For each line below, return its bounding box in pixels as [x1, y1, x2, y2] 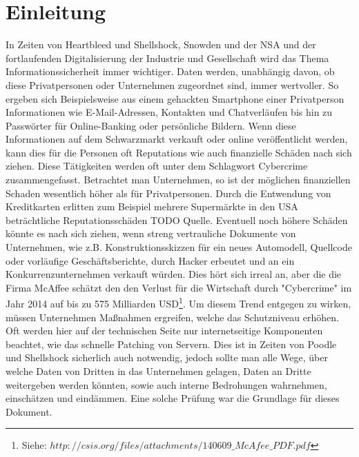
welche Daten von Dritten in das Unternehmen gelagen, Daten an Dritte [6, 364, 311, 378]
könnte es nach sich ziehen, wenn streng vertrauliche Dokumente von [6, 226, 296, 241]
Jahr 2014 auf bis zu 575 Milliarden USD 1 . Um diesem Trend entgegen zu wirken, [6, 294, 351, 311]
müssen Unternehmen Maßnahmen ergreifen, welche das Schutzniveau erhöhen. [6, 309, 339, 324]
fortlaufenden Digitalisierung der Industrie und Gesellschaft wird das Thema [6, 50, 329, 65]
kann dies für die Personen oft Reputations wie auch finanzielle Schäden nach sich [6, 145, 352, 159]
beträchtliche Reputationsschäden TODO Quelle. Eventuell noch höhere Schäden [6, 212, 348, 227]
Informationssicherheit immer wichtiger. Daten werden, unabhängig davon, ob [6, 64, 335, 79]
